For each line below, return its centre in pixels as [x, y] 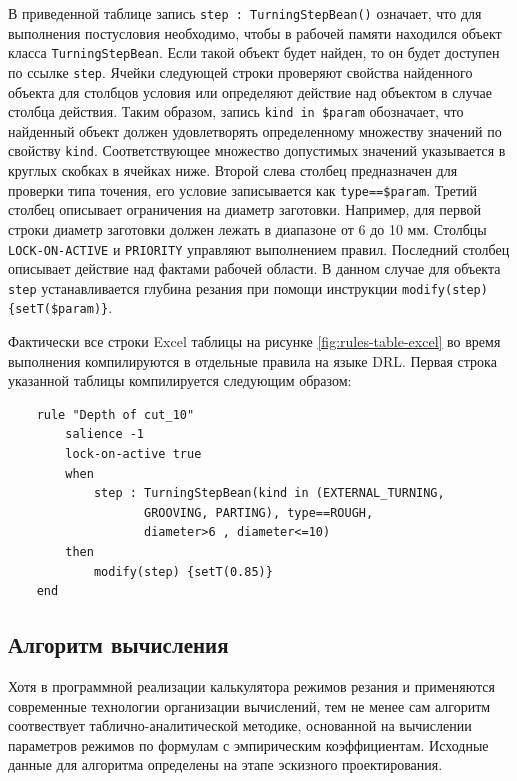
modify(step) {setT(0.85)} [183, 571]
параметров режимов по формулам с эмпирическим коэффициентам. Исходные [248, 744]
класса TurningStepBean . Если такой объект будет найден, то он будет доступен [254, 52]
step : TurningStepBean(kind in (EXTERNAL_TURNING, [269, 493]
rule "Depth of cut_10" [115, 414]
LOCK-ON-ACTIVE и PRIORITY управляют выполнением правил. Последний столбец [259, 248]
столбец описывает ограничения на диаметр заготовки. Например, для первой [245, 209]
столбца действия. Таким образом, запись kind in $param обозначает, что [236, 111]
